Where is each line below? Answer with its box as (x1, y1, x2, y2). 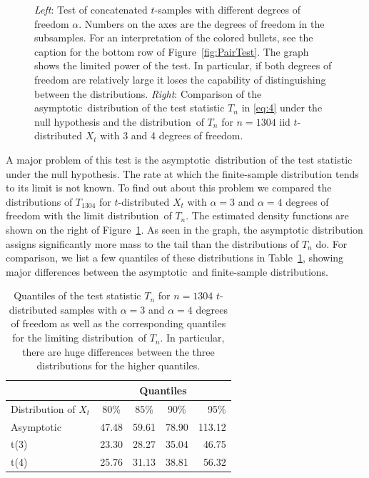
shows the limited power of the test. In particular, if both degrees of (34, 58, 332, 73)
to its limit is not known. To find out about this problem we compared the (6, 180, 332, 195)
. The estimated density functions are (186, 208, 349, 223)
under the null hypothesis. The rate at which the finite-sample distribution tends (6, 166, 359, 181)
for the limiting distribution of (12, 330, 146, 345)
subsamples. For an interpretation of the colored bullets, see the (34, 30, 313, 45)
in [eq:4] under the (241, 100, 323, 115)
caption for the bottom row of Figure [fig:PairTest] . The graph (34, 44, 309, 59)
